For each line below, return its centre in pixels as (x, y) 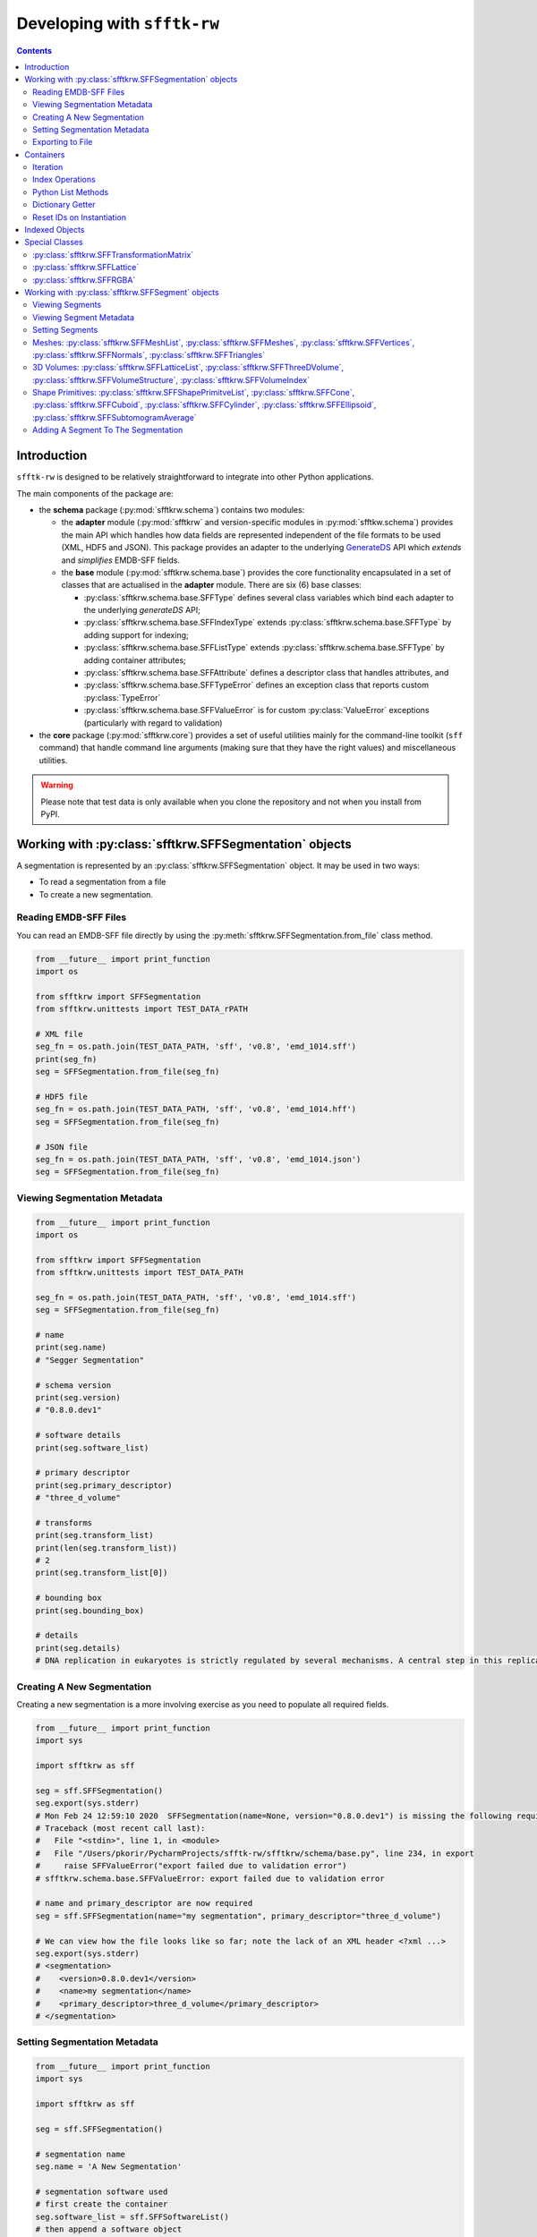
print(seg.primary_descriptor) (104, 1485)
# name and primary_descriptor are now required (144, 1903)
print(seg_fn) (66, 1059)
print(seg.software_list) (92, 1448)
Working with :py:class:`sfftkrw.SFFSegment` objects (122, 292)
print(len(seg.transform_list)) (107, 1548)
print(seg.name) (71, 1348)
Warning (57, 785)
